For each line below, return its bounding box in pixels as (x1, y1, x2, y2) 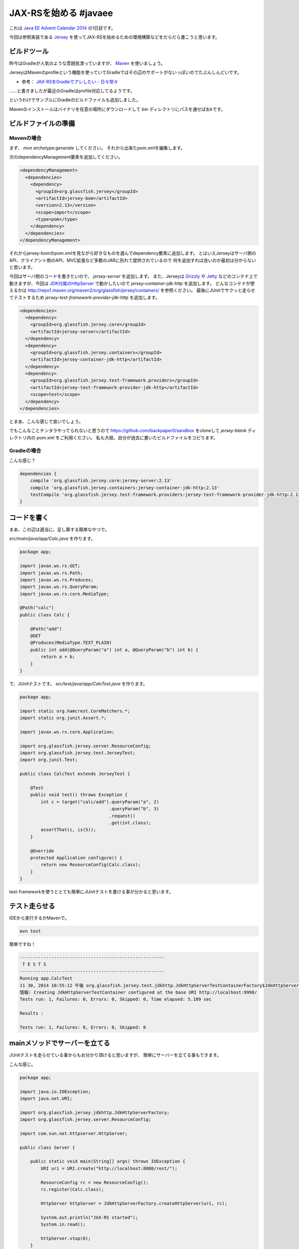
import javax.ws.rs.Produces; (19, 577, 94, 583)
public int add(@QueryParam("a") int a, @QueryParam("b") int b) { (30, 647, 199, 652)
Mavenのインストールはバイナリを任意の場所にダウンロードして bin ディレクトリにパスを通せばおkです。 (9, 106, 225, 112)
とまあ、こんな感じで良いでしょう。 (9, 419, 83, 424)
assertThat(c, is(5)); (40, 827, 97, 833)
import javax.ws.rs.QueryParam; (19, 584, 99, 590)
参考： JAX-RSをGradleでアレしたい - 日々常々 (21, 78, 118, 84)
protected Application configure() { (30, 855, 123, 860)
